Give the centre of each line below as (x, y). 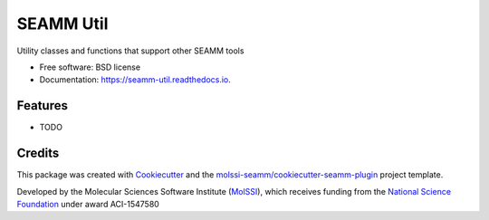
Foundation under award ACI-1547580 (88, 204)
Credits (38, 153)
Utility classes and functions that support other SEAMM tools (130, 51)
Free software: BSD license (90, 67)
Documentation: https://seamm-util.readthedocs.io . (135, 80)
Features (42, 105)
